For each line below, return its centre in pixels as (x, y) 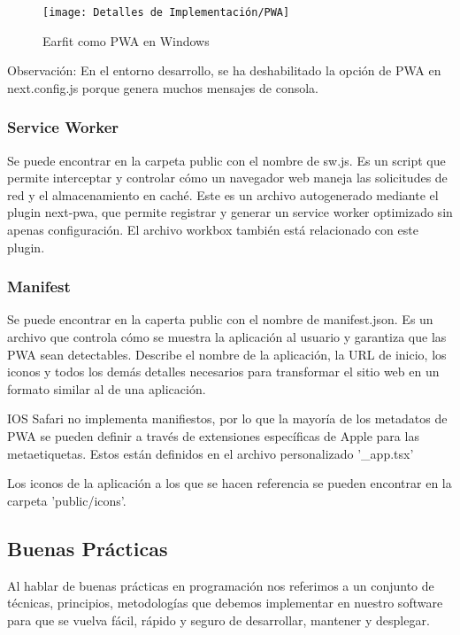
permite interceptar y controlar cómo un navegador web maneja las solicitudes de (227, 178)
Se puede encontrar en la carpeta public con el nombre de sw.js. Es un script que (226, 160)
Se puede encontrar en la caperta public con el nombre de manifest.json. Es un (220, 319)
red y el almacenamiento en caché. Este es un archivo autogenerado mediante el (223, 194)
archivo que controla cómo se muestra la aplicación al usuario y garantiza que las (227, 337)
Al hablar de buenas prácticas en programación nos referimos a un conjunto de (221, 585)
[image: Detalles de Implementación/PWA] (166, 12)
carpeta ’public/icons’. (67, 500)
